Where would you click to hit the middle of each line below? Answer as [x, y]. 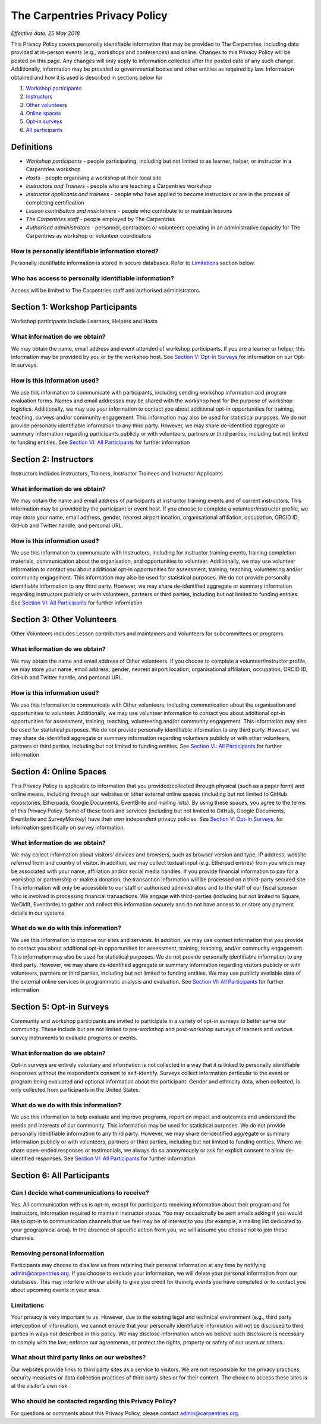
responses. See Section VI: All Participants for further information [115, 1158]
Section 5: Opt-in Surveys [60, 1006]
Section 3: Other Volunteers [64, 620]
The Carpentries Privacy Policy [89, 15]
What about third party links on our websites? [78, 1357]
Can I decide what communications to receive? [80, 1193]
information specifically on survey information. [68, 827]
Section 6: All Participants [60, 1176]
